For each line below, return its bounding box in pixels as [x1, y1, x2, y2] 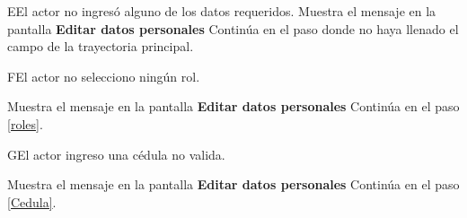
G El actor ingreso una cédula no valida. [7, 144, 225, 163]
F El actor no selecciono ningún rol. [7, 66, 200, 85]
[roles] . [7, 114, 43, 133]
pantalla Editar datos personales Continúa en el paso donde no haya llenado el [7, 19, 459, 38]
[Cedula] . [7, 192, 57, 211]
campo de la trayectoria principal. [7, 37, 194, 56]
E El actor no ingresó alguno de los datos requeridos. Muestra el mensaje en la [7, 2, 436, 20]
